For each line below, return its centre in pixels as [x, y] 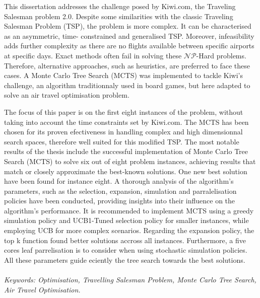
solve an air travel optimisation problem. [67, 95]
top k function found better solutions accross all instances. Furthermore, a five [125, 240]
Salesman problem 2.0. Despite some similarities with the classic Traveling [119, 16]
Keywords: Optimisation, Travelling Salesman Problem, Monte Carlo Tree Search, [130, 280]
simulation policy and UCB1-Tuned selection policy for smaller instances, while [126, 220]
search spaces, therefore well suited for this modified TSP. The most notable [122, 141]
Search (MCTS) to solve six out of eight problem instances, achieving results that [130, 161]
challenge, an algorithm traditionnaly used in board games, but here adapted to [127, 85]
